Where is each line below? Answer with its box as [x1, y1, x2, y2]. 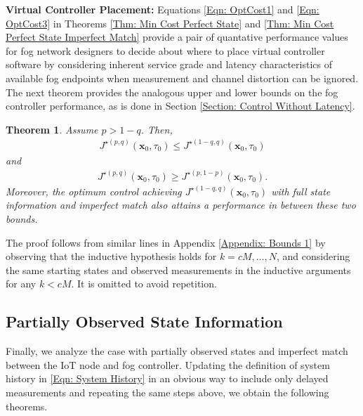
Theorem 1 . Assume [6, 122, 98, 136]
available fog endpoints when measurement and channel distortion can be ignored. [6, 70, 359, 85]
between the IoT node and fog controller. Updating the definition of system [6, 357, 330, 372]
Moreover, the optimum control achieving [6, 183, 182, 198]
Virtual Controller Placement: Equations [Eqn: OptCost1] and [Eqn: [6, 2, 319, 16]
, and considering [276, 249, 350, 264]
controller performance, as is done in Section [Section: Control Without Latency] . [6, 98, 355, 113]
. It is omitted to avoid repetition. [71, 276, 217, 291]
